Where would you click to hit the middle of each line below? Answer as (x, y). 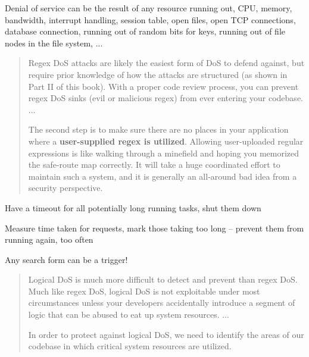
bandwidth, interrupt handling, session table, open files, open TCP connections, (150, 19)
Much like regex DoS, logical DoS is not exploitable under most (144, 291)
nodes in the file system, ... (54, 43)
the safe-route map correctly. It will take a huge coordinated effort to (154, 165)
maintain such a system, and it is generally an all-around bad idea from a (163, 176)
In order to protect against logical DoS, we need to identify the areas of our (166, 334)
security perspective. (65, 188)
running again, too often (49, 239)
